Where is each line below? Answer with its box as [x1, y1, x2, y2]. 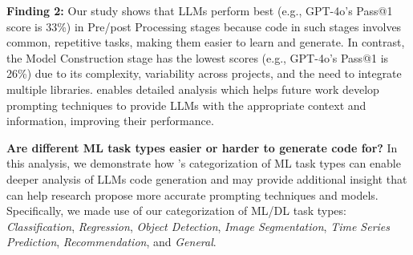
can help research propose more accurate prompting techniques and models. [6, 186, 379, 203]
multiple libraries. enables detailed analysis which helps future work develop [6, 80, 379, 97]
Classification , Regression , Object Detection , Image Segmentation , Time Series [6, 217, 391, 234]
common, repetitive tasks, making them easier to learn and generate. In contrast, [6, 34, 405, 51]
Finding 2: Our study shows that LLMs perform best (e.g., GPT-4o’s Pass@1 [6, 2, 393, 18]
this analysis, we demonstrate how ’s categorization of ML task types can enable [6, 155, 401, 172]
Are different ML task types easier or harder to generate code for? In [6, 139, 398, 156]
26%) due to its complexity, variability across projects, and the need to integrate [6, 65, 402, 82]
